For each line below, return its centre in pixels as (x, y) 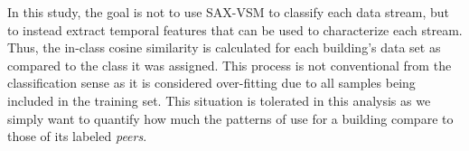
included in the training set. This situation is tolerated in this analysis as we (219, 100)
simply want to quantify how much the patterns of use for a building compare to (230, 118)
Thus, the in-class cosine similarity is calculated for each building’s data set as (224, 47)
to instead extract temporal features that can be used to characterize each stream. (235, 29)
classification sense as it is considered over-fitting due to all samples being (211, 83)
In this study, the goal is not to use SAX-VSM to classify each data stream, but (229, 12)
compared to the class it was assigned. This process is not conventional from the (230, 65)
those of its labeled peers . (77, 136)
